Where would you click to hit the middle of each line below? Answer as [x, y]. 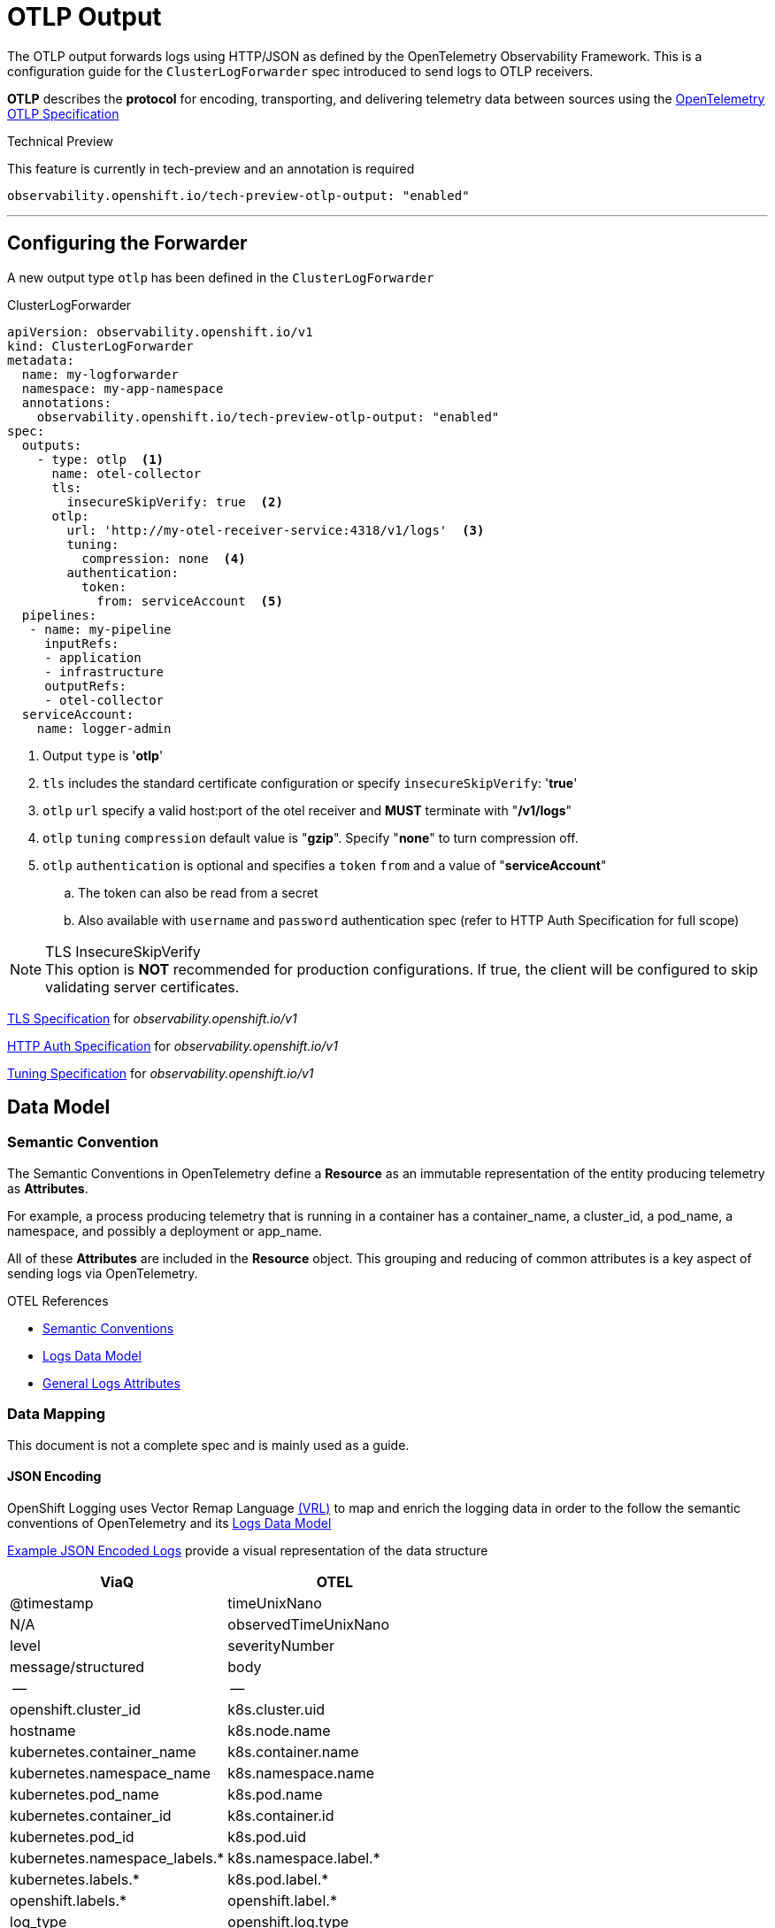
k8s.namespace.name [301, 1773]
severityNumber [281, 1645]
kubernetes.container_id [91, 1815]
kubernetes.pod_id [72, 1836]
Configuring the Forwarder [127, 243]
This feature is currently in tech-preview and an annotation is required [211, 168]
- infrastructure [104, 671]
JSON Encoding [54, 1477]
